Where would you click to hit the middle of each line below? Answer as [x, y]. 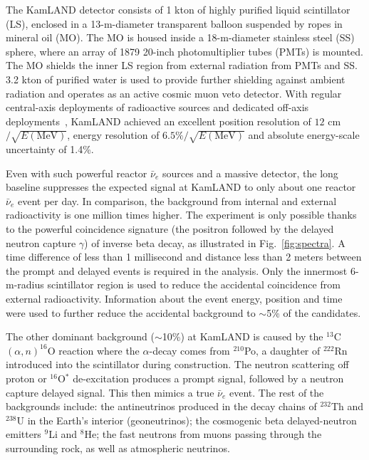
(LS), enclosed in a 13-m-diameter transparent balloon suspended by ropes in [174, 23]
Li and [63, 434]
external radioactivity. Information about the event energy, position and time [174, 299]
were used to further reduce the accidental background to [131, 312]
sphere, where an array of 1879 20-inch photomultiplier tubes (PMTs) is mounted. [184, 51]
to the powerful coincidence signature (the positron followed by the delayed [170, 229]
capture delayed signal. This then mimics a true [110, 392]
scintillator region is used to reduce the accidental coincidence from [194, 284]
